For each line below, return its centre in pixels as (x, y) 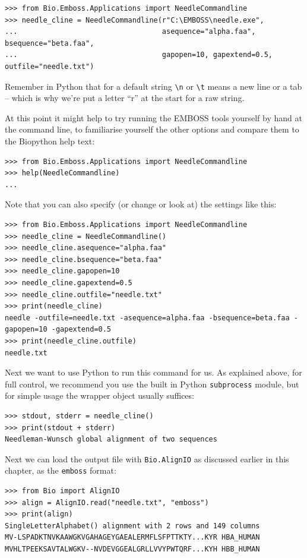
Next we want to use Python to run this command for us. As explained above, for (153, 372)
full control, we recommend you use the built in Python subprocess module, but (152, 384)
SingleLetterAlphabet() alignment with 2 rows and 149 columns (132, 526)
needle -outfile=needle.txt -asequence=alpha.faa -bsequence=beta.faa (147, 318)
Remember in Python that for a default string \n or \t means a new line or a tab (153, 86)
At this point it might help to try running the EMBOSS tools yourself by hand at (153, 117)
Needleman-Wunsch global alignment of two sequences (111, 439)
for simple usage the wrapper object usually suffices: (99, 395)
